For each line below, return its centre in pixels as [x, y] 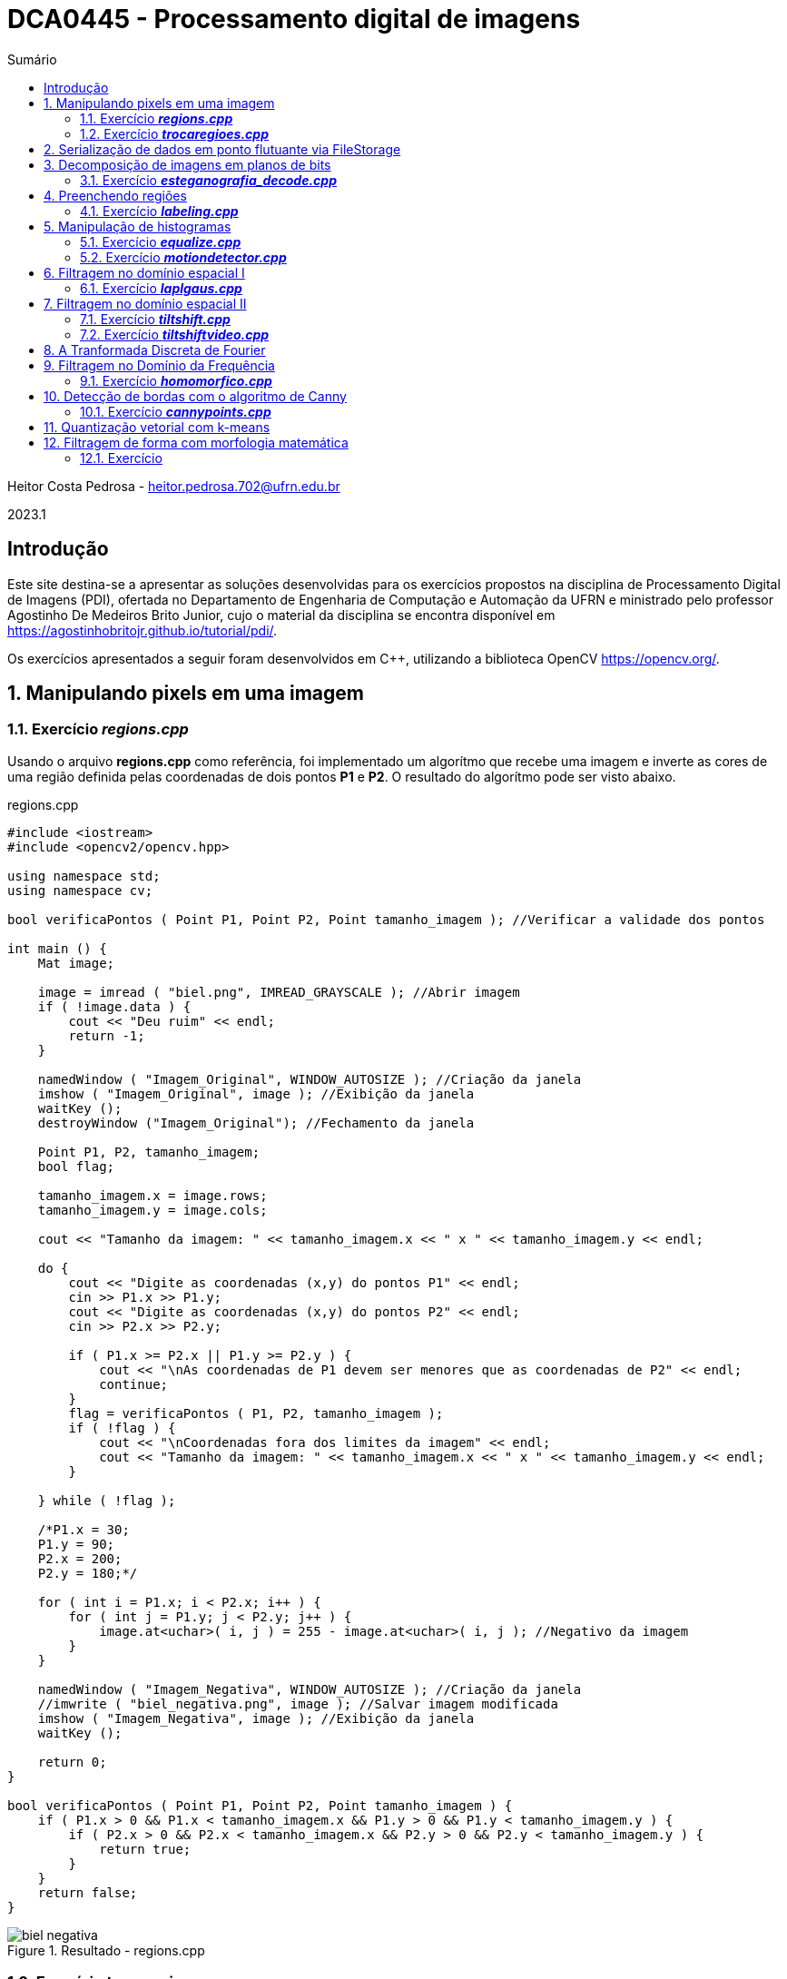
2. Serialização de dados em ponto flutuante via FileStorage [222, 149]
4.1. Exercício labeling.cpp [159, 211]
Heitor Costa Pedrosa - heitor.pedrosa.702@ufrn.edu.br [174, 486]
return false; [88, 1892]
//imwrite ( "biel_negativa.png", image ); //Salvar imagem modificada [298, 1703]
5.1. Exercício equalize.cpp [161, 241]
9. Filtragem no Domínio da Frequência [159, 365]
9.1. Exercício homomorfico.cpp [176, 380]
